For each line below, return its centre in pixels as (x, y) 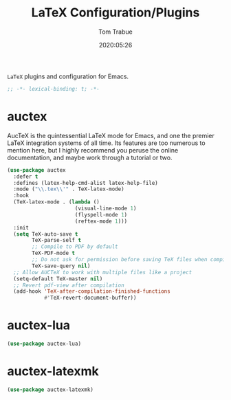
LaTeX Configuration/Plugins (115, 13)
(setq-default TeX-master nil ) (58, 279)
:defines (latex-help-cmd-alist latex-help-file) (86, 183)
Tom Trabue (115, 32)
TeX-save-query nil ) (61, 266)
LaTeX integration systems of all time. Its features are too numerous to (106, 143)
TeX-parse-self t (56, 241)
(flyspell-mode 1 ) (101, 214)
